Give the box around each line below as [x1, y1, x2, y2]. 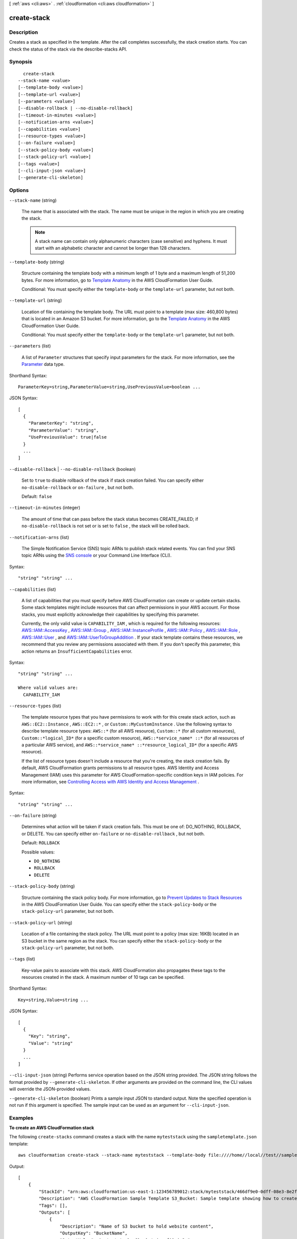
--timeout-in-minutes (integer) [9, 505, 81, 510]
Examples [9, 1114, 34, 1121]
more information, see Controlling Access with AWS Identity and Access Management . [21, 779, 199, 785]
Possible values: [21, 849, 55, 855]
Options [9, 187, 29, 194]
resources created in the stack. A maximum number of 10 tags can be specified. [21, 974, 185, 980]
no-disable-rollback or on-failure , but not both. [21, 484, 134, 490]
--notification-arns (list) [9, 534, 69, 540]
